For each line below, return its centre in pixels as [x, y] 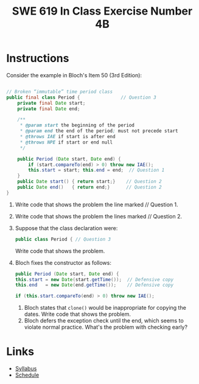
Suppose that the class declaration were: [66, 228]
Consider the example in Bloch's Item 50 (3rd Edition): [74, 75]
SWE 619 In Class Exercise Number [102, 11]
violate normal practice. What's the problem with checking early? [106, 327]
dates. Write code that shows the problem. [77, 314]
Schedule [27, 375]
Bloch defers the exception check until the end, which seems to [104, 321]
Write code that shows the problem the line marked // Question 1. [96, 204]
